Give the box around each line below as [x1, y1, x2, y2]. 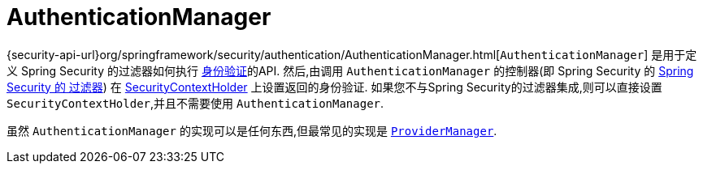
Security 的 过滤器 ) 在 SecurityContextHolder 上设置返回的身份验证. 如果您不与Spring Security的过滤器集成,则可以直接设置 [7, 79, 662, 94]
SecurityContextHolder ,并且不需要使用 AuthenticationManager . [7, 96, 384, 110]
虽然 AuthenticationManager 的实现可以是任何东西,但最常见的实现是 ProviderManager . [7, 123, 497, 138]
